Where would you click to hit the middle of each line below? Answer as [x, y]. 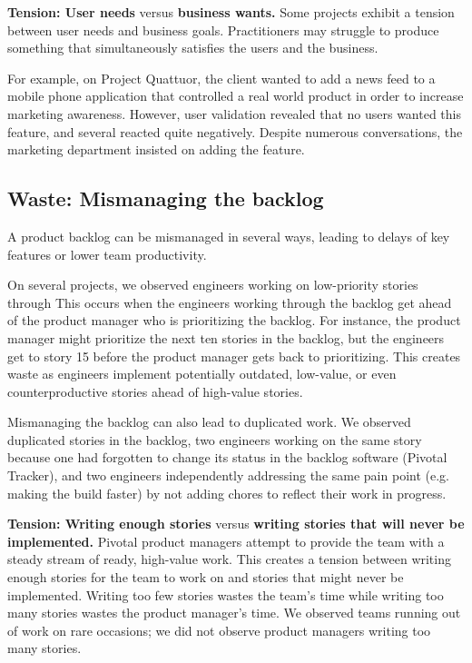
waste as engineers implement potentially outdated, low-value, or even [202, 374]
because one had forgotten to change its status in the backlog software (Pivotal [227, 457]
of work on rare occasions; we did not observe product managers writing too [219, 630]
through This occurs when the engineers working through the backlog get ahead [230, 302]
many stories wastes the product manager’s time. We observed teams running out [234, 613]
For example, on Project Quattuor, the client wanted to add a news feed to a [221, 78]
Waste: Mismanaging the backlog [166, 198]
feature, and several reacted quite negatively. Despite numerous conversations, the [235, 131]
